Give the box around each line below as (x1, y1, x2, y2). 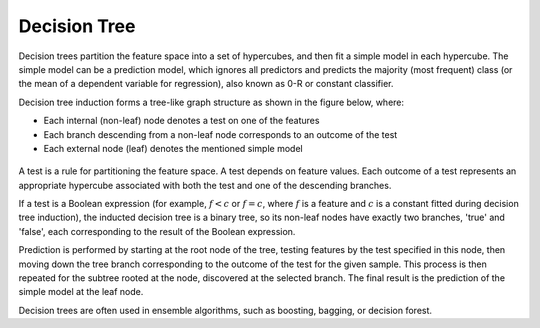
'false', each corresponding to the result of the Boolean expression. (18, 225, 296, 237)
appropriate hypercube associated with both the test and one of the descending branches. (18, 179, 392, 191)
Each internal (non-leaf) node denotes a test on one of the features (43, 115, 320, 127)
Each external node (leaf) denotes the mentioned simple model (43, 142, 304, 154)
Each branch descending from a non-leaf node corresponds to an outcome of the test (43, 128, 398, 140)
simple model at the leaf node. (18, 286, 144, 298)
